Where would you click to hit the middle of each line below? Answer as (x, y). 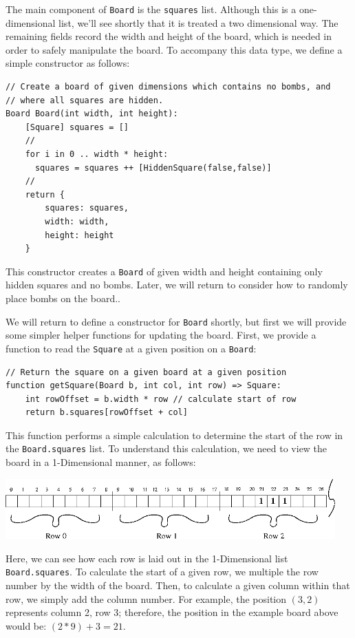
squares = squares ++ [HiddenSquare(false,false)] (153, 168)
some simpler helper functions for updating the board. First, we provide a (161, 335)
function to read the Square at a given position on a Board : (131, 348)
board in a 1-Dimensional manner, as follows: (101, 462)
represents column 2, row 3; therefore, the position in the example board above (172, 612)
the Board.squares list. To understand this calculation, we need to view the (166, 448)
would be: (26, 625)
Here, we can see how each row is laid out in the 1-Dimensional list (147, 558)
